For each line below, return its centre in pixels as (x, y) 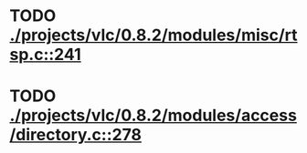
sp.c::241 (46, 55)
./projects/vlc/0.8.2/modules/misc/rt (153, 35)
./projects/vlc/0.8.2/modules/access (153, 116)
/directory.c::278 (76, 135)
